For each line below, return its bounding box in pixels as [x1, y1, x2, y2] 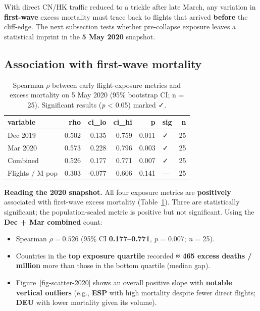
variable [8, 117, 36, 127]
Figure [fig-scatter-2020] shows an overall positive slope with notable [16, 277, 232, 287]
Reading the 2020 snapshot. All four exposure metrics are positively [4, 186, 231, 197]
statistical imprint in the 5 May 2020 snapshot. [4, 31, 155, 41]
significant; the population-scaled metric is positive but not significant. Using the [4, 206, 254, 217]
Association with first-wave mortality [4, 56, 202, 71]
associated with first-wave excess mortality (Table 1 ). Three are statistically [4, 196, 240, 207]
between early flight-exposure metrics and [52, 79, 181, 90]
